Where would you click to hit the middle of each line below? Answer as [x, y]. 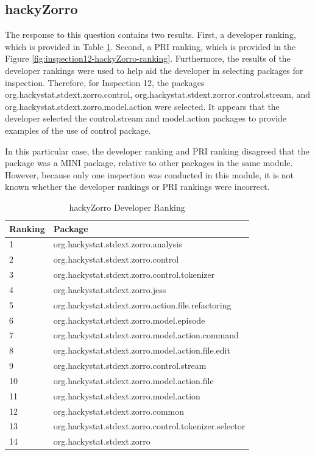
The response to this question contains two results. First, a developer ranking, [150, 35]
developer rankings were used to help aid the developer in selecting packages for [154, 70]
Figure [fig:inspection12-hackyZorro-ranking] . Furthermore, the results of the [148, 58]
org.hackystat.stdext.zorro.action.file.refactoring [142, 304]
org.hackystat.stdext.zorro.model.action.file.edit [142, 350]
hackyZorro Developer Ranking [127, 207]
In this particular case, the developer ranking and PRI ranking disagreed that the [157, 151]
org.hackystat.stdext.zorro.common [119, 411]
